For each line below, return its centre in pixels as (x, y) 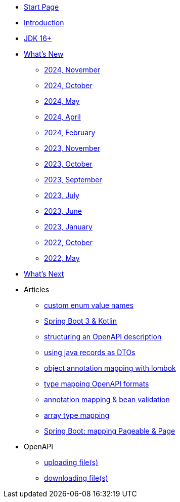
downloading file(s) (76, 478)
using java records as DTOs (90, 352)
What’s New (44, 54)
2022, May (62, 258)
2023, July (62, 195)
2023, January (68, 227)
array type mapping (77, 415)
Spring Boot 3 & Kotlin (81, 321)
